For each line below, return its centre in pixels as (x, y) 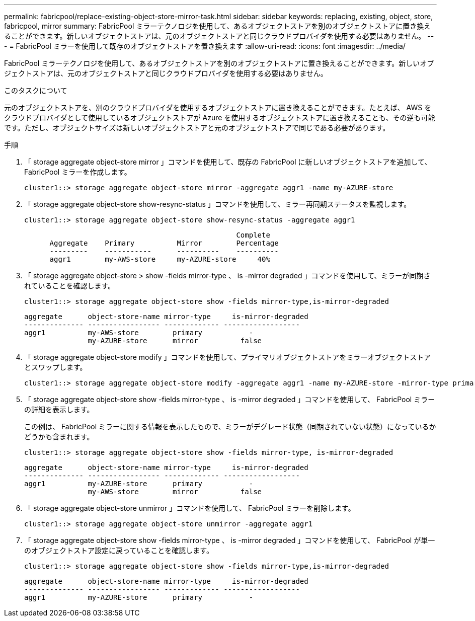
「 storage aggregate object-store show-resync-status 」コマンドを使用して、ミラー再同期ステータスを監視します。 (218, 204)
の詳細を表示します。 (59, 409)
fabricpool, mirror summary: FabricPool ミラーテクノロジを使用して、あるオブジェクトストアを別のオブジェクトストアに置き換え (218, 26)
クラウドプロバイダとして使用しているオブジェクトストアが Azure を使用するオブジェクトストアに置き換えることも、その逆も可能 (220, 118)
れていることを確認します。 (70, 286)
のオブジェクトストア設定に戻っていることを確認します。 (119, 550)
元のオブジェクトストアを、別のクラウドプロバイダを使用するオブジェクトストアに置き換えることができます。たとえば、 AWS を (218, 107)
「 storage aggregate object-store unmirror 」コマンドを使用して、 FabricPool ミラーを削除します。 (190, 508)
